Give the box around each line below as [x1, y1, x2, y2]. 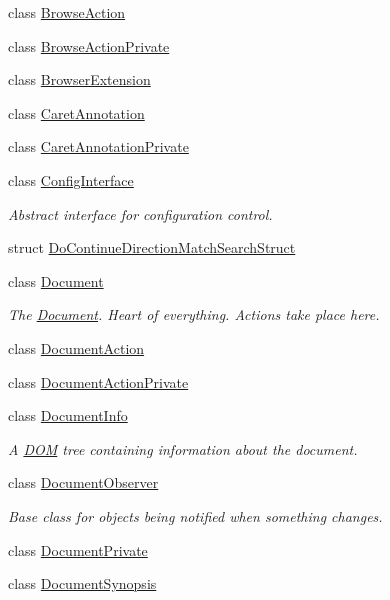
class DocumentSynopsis [8, 573, 157, 594]
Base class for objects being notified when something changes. [8, 505, 383, 526]
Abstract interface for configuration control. [8, 203, 273, 224]
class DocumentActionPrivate [8, 371, 189, 392]
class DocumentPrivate [8, 539, 148, 560]
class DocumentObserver [8, 472, 159, 493]
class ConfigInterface [8, 169, 134, 190]
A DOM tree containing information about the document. [8, 438, 358, 459]
